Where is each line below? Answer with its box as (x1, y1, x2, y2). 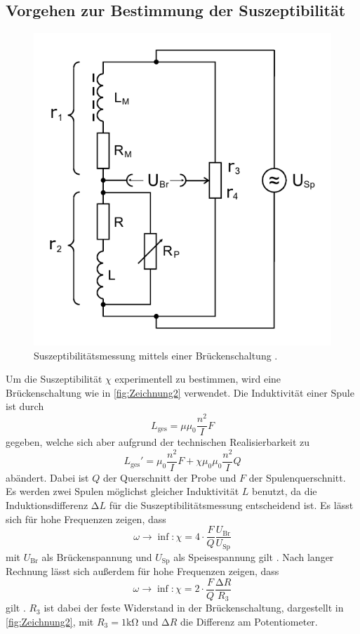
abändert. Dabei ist (6, 470, 89, 484)
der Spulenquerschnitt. (248, 470, 346, 484)
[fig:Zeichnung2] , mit (6, 614, 94, 628)
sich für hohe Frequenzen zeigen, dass (6, 511, 166, 526)
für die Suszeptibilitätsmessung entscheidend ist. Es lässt (109, 498, 354, 513)
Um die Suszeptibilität (6, 371, 102, 386)
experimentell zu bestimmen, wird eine (114, 371, 281, 386)
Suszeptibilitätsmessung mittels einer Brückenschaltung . (34, 348, 278, 362)
